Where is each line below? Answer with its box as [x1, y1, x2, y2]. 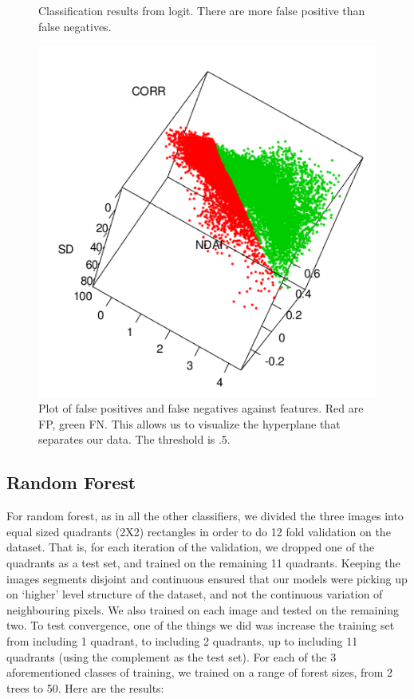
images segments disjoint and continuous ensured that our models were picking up [6, 570, 408, 586]
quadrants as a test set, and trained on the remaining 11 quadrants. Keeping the [6, 555, 400, 571]
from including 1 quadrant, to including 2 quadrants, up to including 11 [6, 632, 358, 649]
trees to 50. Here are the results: [6, 679, 164, 696]
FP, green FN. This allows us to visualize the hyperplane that [38, 415, 341, 432]
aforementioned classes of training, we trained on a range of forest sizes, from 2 [6, 664, 393, 681]
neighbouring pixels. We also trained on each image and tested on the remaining [6, 601, 399, 618]
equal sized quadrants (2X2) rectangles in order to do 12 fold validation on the [6, 523, 391, 539]
